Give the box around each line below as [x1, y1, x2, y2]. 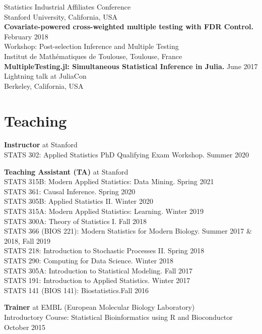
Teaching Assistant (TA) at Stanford [4, 166, 128, 177]
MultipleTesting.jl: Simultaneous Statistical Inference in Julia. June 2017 [4, 61, 258, 71]
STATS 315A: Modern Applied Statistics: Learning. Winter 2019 [4, 206, 204, 216]
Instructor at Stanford [4, 139, 78, 150]
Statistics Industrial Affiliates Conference [4, 2, 131, 12]
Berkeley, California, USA [4, 80, 84, 91]
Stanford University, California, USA [4, 11, 118, 22]
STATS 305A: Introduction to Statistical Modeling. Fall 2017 [4, 265, 193, 275]
